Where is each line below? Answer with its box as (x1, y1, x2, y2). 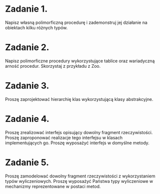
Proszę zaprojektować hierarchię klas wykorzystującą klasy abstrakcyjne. (5, 96, 154, 102)
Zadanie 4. (5, 114, 50, 124)
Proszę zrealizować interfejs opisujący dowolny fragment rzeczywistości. (5, 129, 153, 135)
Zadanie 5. (5, 157, 49, 168)
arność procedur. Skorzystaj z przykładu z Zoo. (5, 63, 101, 69)
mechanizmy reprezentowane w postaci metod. (5, 183, 101, 189)
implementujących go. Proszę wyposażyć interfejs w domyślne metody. (5, 140, 150, 146)
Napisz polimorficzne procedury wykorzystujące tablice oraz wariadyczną (5, 58, 155, 64)
